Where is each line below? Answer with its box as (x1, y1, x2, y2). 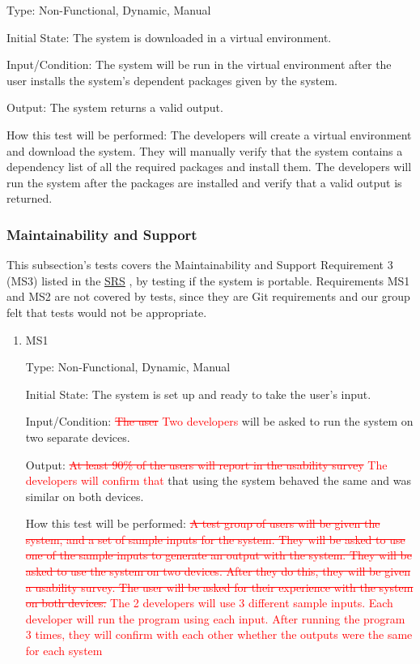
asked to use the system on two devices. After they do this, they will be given (25, 563, 411, 580)
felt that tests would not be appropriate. (6, 303, 207, 320)
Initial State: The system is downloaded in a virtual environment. (6, 28, 332, 45)
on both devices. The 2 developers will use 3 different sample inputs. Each (25, 594, 393, 611)
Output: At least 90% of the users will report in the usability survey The (25, 456, 388, 473)
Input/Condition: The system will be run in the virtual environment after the (6, 56, 392, 73)
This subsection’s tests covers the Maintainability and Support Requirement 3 (6, 256, 393, 273)
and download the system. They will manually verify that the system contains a (6, 142, 403, 159)
